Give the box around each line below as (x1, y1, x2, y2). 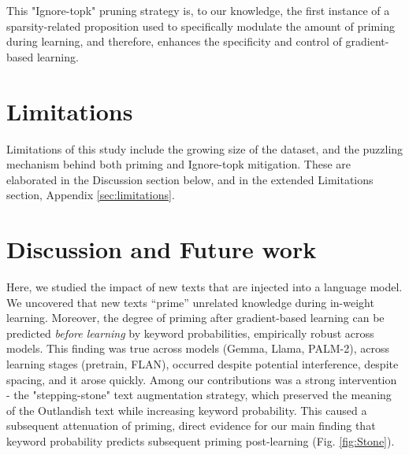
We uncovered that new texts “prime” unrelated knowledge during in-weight (6, 294, 374, 310)
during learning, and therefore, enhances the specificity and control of (6, 33, 342, 50)
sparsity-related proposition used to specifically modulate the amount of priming (6, 17, 395, 34)
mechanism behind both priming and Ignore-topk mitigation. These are (6, 156, 351, 172)
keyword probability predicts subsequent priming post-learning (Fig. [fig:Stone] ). (6, 432, 395, 449)
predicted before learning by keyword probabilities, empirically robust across (6, 324, 374, 341)
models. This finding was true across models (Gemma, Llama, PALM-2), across (6, 340, 389, 357)
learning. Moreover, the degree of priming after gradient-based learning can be (6, 309, 385, 326)
